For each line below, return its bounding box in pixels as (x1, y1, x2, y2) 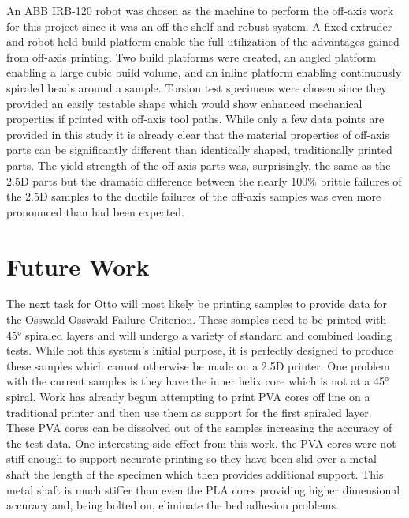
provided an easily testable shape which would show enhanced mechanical (6, 95, 363, 111)
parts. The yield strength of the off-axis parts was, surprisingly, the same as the (6, 156, 391, 173)
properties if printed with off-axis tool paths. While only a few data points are (6, 111, 385, 127)
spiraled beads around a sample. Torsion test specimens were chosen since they (6, 79, 388, 96)
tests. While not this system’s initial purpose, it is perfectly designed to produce (6, 342, 394, 358)
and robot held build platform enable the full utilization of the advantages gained (6, 33, 400, 50)
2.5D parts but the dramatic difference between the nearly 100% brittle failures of (6, 172, 402, 189)
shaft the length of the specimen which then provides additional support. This (6, 465, 384, 482)
